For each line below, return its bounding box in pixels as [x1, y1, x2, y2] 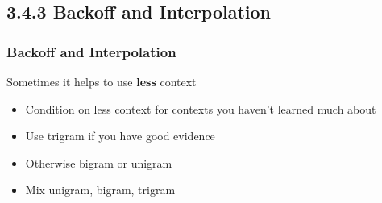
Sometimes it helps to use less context [6, 73, 197, 89]
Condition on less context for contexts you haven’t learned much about [25, 100, 376, 117]
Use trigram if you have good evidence [25, 127, 215, 144]
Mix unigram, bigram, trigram [25, 181, 176, 198]
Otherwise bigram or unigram [25, 154, 172, 171]
